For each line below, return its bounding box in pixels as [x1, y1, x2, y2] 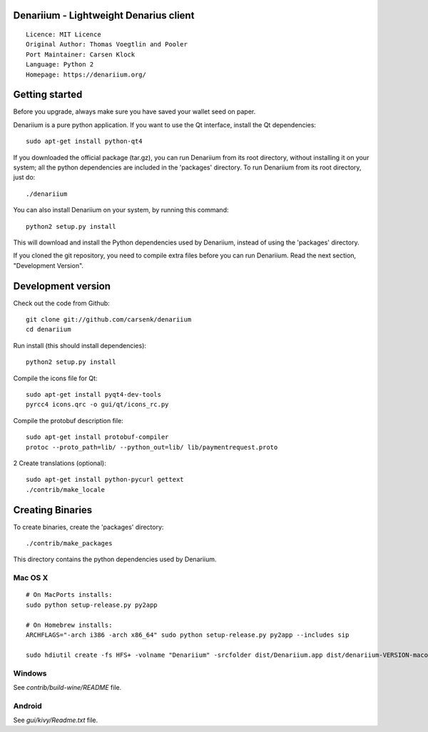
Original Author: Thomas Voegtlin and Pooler [26, 40, 188, 49]
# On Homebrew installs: [26, 620, 113, 629]
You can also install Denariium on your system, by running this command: [13, 206, 229, 214]
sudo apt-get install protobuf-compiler [26, 433, 169, 441]
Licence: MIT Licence [26, 31, 101, 39]
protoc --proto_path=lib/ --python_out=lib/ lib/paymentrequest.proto [26, 443, 278, 451]
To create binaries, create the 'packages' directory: [13, 523, 164, 531]
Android [13, 701, 42, 711]
